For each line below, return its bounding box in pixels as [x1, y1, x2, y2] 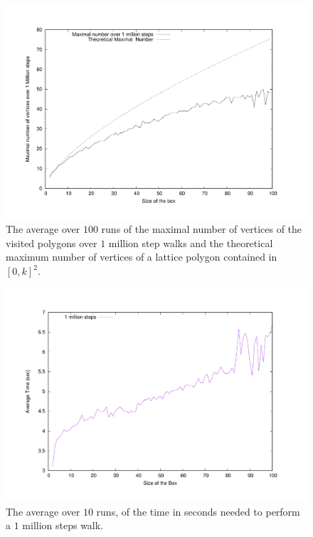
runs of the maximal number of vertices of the [101, 221, 302, 236]
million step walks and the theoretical [108, 235, 273, 250]
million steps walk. [22, 518, 104, 533]
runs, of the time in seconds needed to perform [96, 504, 300, 518]
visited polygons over [6, 235, 97, 250]
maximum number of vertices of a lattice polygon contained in [6, 249, 277, 264]
